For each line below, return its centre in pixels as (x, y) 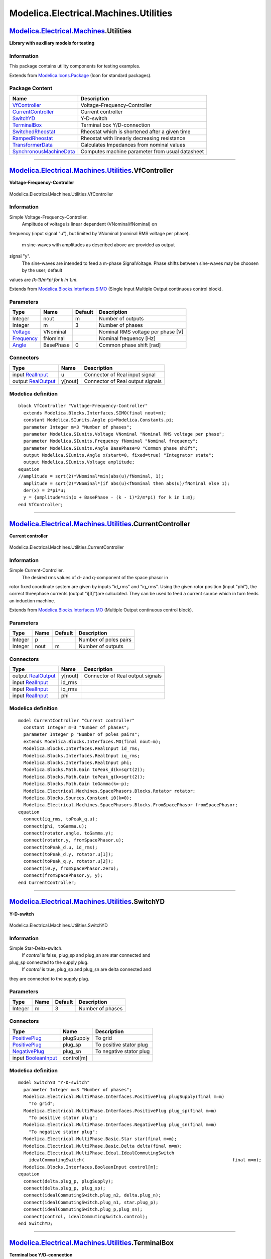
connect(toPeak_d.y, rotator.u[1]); (69, 854)
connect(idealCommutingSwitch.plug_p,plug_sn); (83, 1209)
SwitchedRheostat (34, 131)
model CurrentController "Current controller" (77, 720)
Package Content (31, 88)
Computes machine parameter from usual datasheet (142, 151)
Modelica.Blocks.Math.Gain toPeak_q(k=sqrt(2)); (84, 777)
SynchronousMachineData (44, 151)
